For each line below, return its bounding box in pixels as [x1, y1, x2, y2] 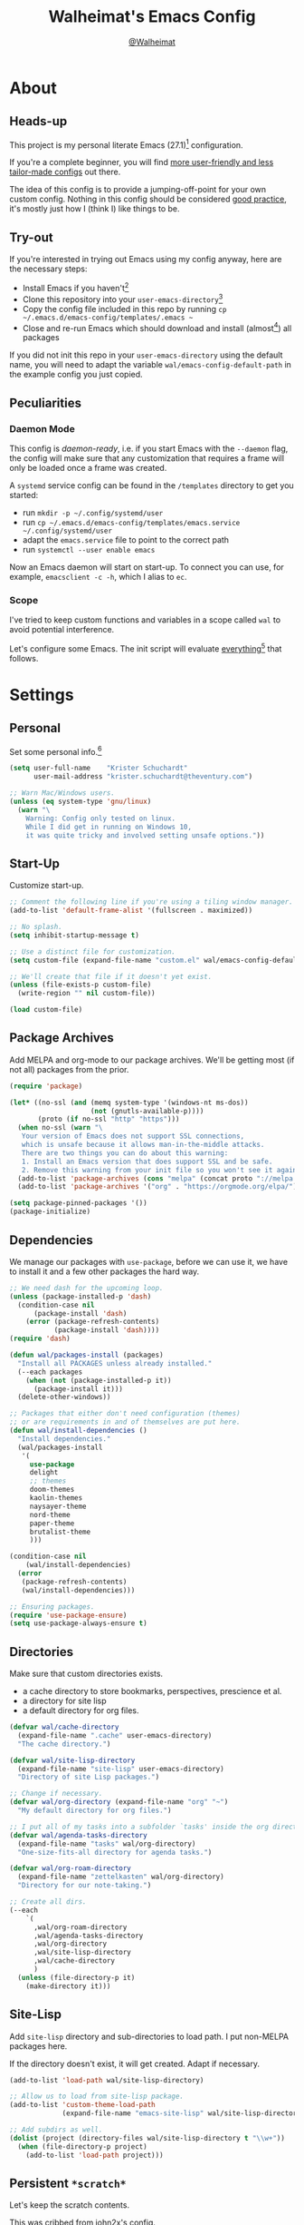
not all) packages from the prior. [9, 1063, 129, 1074]
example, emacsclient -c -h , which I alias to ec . [9, 571, 187, 582]
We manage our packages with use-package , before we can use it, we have [9, 1256, 288, 1267]
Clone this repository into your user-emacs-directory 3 [22, 292, 223, 305]
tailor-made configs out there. [9, 166, 121, 178]
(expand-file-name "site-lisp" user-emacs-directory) [17, 1764, 224, 1773]
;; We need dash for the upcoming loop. [9, 1283, 165, 1292]
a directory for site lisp [22, 1695, 107, 1707]
